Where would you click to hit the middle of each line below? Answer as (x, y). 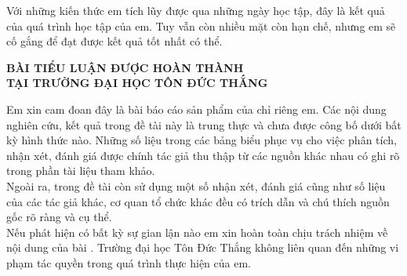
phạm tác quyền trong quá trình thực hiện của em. (129, 262)
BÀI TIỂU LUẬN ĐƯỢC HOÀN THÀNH (125, 67)
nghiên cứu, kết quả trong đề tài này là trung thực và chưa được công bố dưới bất (204, 124)
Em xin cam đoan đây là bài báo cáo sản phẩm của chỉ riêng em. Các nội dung (196, 109)
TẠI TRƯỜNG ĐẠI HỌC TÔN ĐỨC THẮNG (137, 83)
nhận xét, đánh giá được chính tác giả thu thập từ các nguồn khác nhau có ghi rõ (203, 155)
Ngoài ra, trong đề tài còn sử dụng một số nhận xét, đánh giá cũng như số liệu (196, 185)
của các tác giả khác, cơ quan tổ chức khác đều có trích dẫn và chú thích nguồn (198, 201)
